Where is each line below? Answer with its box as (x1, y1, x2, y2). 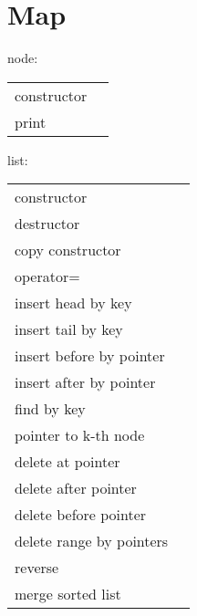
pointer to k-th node (15, 424, 145, 446)
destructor (15, 213, 80, 235)
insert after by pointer (15, 371, 156, 393)
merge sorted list (15, 583, 121, 605)
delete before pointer (15, 504, 147, 526)
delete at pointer (15, 451, 120, 473)
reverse (15, 557, 59, 579)
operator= (15, 266, 80, 287)
